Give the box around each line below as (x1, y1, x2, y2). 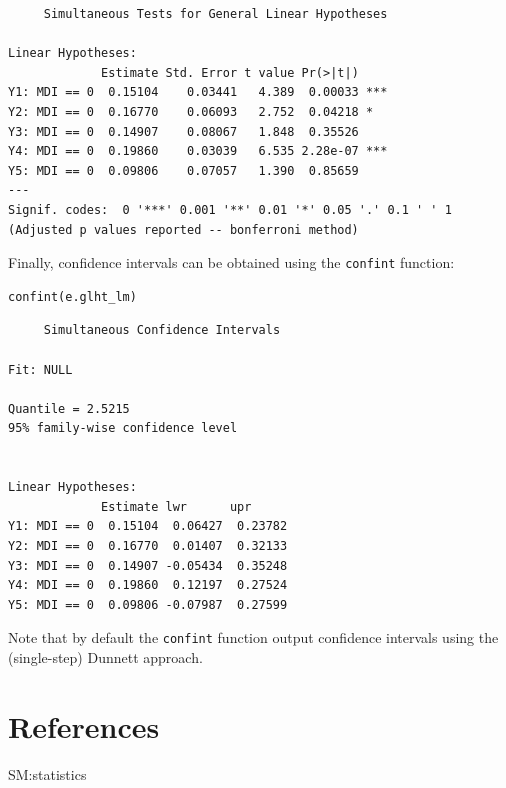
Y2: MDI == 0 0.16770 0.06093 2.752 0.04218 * (8, 104, 374, 119)
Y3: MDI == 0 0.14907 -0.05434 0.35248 (8, 558, 288, 573)
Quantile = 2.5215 (8, 401, 130, 416)
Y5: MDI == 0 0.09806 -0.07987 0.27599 (8, 597, 288, 612)
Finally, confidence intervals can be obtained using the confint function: (8, 252, 455, 273)
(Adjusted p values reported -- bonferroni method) (8, 222, 359, 237)
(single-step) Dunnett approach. (8, 646, 203, 667)
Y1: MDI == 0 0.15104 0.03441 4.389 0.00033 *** (8, 85, 388, 100)
